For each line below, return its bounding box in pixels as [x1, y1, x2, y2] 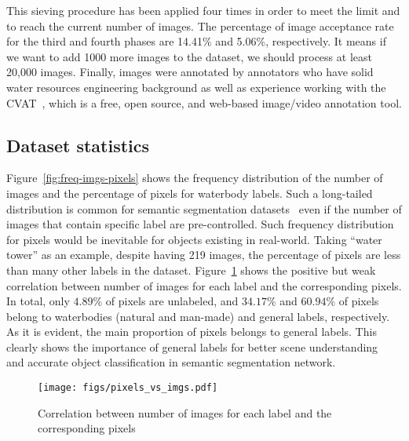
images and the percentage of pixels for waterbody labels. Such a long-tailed [6, 184, 373, 201]
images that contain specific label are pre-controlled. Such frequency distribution [6, 216, 394, 232]
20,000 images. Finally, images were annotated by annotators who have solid [6, 64, 374, 80]
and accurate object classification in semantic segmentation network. [6, 354, 336, 370]
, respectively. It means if [265, 33, 386, 49]
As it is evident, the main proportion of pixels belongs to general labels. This [6, 323, 377, 340]
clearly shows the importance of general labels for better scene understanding [6, 338, 378, 355]
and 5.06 [215, 33, 257, 49]
